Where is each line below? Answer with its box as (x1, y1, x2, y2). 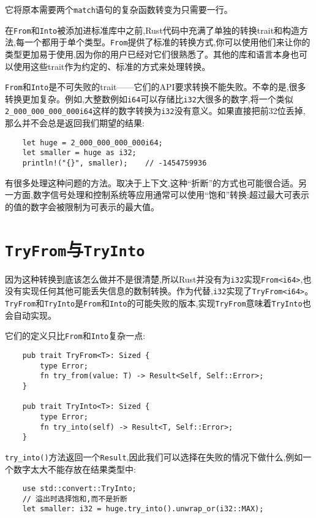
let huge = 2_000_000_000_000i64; (22, 138, 163, 147)
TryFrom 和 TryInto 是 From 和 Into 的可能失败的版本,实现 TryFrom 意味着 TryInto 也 (5, 297, 311, 310)
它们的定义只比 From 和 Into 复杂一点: (5, 329, 146, 342)
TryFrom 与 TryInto (5, 236, 145, 261)
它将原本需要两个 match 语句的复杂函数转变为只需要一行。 (5, 3, 233, 15)
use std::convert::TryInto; (22, 484, 137, 493)
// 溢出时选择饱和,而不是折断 (22, 494, 127, 503)
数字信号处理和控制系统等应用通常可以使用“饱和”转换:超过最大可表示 (32, 188, 309, 201)
